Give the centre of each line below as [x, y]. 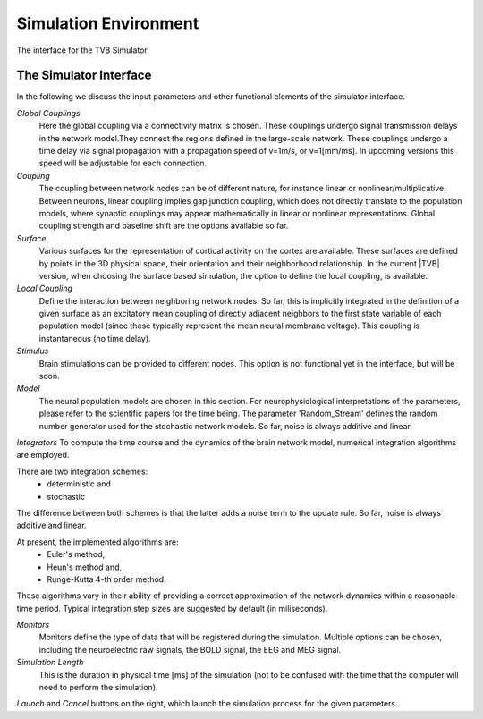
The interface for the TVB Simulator [82, 50]
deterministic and [79, 484]
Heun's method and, [85, 567]
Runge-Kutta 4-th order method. [106, 579]
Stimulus [33, 351]
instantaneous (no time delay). [95, 338]
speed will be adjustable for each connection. [123, 163]
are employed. [43, 455]
